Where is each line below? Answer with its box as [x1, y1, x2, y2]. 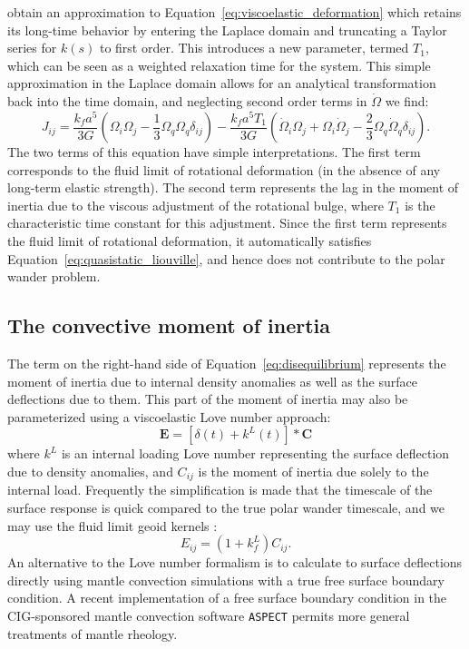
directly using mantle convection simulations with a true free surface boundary [7, 570, 445, 589]
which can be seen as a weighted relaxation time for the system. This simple [7, 55, 431, 74]
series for [7, 38, 57, 57]
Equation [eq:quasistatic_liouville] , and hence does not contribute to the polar [7, 249, 445, 268]
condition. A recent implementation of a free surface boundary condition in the [7, 588, 447, 607]
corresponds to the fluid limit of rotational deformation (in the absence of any [7, 160, 441, 179]
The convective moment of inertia [7, 311, 331, 339]
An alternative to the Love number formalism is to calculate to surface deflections [7, 553, 463, 572]
